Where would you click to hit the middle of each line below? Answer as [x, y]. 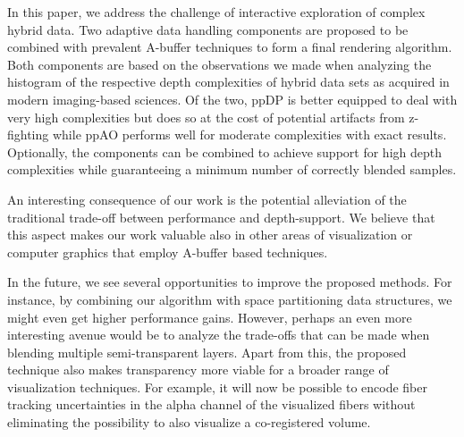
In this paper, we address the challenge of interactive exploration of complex [216, 12]
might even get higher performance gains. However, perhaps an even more [210, 317]
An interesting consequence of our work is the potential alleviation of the [207, 199]
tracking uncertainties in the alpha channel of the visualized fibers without [211, 404]
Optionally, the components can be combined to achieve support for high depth [224, 151]
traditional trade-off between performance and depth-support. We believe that [221, 217]
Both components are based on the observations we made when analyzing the [219, 64]
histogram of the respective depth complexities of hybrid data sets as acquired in [228, 82]
